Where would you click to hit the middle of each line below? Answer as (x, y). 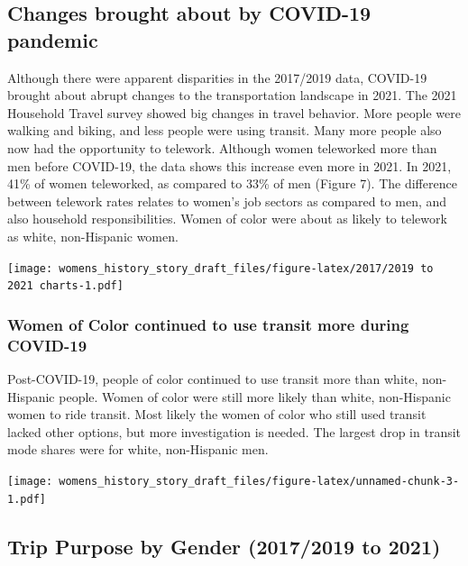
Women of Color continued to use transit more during (208, 324)
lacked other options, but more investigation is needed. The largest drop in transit (234, 431)
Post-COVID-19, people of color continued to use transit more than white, (213, 378)
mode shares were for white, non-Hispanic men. (138, 449)
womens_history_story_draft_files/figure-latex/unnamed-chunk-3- (259, 481)
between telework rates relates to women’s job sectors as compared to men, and (227, 201)
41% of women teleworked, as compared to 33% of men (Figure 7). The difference (232, 183)
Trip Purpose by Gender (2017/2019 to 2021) (224, 546)
